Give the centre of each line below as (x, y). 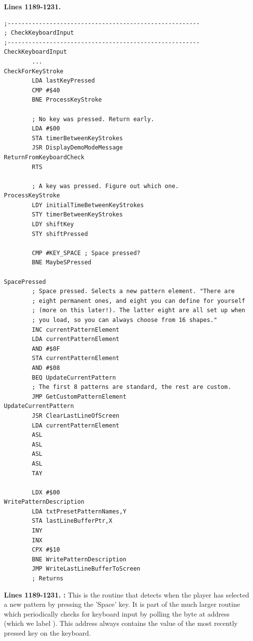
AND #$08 (46, 368)
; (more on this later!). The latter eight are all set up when (138, 310)
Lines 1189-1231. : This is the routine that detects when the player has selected (126, 594)
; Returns (48, 579)
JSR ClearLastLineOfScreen (76, 416)
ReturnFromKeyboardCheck (44, 157)
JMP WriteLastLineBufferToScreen (86, 569)
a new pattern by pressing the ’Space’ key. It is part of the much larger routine (122, 604)
